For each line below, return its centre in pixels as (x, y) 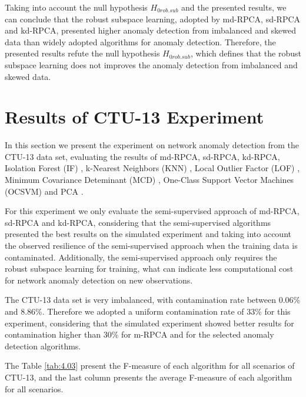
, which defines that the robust (246, 53)
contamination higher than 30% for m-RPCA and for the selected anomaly (139, 334)
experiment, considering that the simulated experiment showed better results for (149, 323)
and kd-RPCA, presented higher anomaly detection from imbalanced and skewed (150, 30)
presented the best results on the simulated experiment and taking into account (148, 234)
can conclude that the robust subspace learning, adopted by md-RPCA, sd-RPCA (153, 19)
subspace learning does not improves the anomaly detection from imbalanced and (151, 64)
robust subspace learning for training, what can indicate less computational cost (149, 268)
